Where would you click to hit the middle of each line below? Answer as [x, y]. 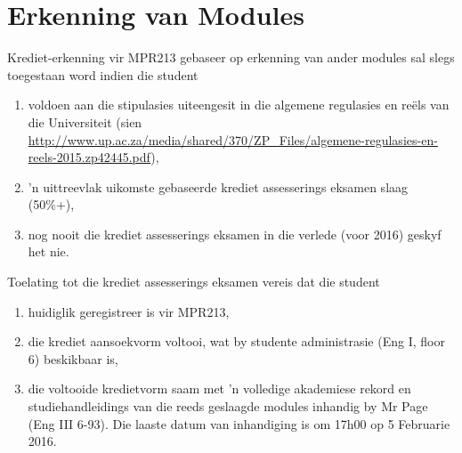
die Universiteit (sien [85, 121]
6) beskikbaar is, [73, 358]
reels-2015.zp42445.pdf [89, 157]
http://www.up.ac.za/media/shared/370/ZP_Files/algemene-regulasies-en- [233, 139]
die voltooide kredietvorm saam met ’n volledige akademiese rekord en [219, 388]
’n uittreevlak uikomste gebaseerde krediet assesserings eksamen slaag [218, 186]
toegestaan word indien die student [103, 74]
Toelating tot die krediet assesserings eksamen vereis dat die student [194, 282]
